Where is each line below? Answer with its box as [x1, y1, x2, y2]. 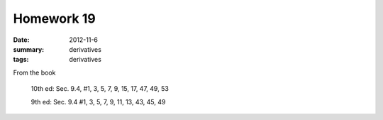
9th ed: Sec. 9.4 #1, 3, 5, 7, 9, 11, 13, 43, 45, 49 [30, 97, 166, 106]
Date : [13, 36, 30, 44]
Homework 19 [13, 11, 96, 26]
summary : [13, 45, 45, 53]
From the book [13, 68, 56, 77]
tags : [13, 55, 29, 64]
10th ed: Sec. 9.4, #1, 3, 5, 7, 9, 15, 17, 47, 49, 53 [30, 84, 170, 93]
